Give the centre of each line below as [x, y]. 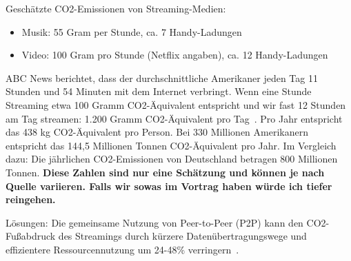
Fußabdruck [31, 236]
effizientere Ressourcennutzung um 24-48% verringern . [122, 249]
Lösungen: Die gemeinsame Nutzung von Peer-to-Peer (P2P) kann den [154, 222]
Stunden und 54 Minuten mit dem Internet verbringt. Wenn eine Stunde [159, 91]
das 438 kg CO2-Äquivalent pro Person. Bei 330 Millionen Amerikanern [157, 132]
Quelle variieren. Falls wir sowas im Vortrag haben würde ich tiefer [169, 186]
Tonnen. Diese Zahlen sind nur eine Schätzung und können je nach [165, 172]
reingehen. [31, 199]
